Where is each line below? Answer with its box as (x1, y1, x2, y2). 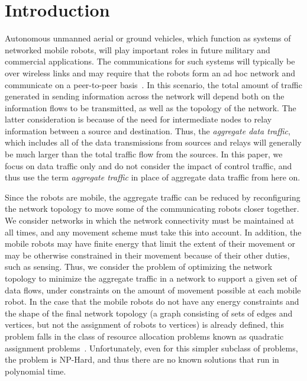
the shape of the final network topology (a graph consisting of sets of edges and (5, 306, 293, 319)
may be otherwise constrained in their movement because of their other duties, (5, 248, 290, 261)
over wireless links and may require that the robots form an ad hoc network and (5, 66, 295, 79)
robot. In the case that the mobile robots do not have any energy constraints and (5, 295, 299, 308)
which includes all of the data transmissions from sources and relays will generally (5, 136, 302, 148)
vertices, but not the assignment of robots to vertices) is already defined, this (5, 318, 285, 331)
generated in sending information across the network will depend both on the (5, 90, 285, 102)
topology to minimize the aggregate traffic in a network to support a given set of (5, 272, 297, 284)
